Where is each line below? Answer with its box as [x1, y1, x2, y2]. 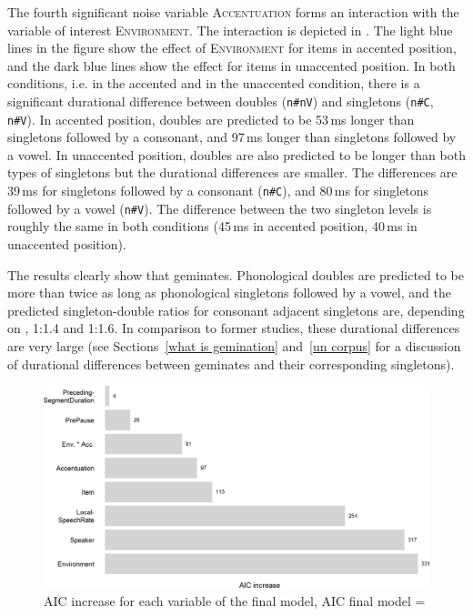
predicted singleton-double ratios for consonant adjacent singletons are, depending [7, 300, 465, 319]
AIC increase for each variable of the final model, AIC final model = [44, 591, 426, 611]
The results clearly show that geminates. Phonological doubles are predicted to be [7, 265, 464, 284]
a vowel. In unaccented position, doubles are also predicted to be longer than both [7, 145, 466, 164]
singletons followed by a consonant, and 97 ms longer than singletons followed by [7, 127, 457, 146]
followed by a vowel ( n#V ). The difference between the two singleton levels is [7, 198, 432, 217]
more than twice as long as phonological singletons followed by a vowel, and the [7, 283, 451, 302]
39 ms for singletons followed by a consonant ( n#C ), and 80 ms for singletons [7, 181, 429, 200]
